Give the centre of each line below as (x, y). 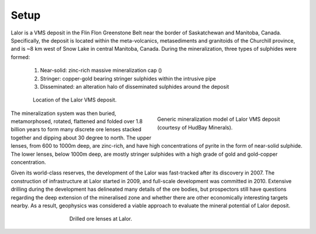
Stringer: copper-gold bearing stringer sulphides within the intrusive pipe (128, 78)
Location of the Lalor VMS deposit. (75, 100)
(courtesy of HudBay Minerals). (195, 127)
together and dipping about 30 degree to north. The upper (81, 138)
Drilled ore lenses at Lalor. (101, 219)
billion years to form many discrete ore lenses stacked (76, 130)
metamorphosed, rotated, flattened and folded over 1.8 (77, 121)
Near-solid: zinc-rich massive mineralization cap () (101, 71)
